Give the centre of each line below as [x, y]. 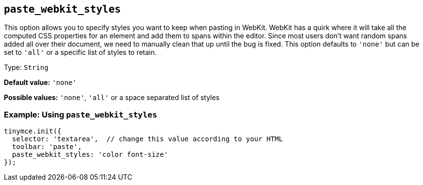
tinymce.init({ [33, 131]
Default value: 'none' [40, 83]
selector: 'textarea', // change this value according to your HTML [147, 139]
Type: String [26, 67]
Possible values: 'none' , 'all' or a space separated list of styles [112, 98]
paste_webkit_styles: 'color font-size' [90, 155]
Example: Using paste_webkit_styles [81, 114]
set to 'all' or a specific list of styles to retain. [80, 52]
